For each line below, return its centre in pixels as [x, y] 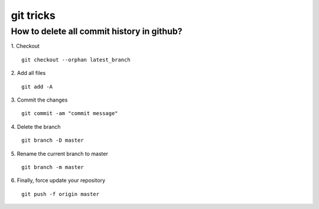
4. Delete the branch [36, 126]
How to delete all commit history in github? [97, 31]
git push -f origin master [61, 194]
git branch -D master [53, 141]
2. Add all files [28, 73]
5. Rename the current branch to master [60, 154]
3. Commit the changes [39, 100]
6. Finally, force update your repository [58, 181]
